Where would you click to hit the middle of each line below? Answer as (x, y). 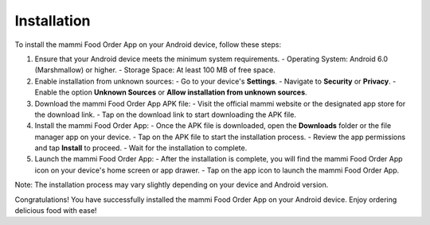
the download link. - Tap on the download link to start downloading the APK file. (165, 114)
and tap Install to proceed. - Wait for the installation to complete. (141, 148)
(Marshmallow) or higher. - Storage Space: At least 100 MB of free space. (155, 70)
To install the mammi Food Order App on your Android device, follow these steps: (148, 45)
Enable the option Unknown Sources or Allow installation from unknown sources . (171, 92)
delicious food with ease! (56, 211)
